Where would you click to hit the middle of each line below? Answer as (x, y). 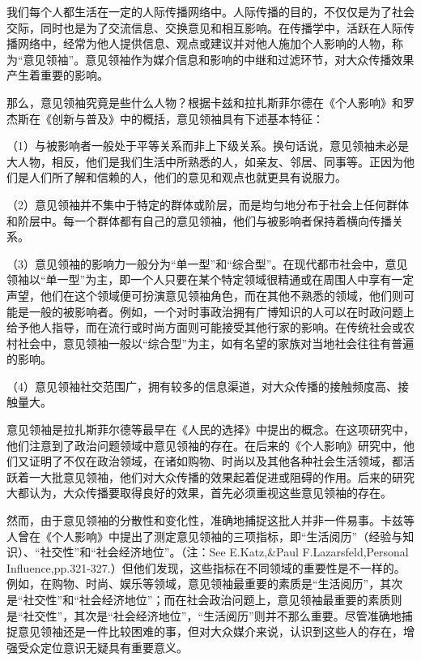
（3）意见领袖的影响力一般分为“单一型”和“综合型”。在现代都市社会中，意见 (207, 263)
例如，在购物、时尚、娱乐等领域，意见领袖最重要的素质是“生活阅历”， (193, 584)
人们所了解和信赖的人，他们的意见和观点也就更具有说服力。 (187, 177)
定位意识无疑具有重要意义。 (114, 647)
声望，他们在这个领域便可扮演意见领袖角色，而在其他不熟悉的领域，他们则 (205, 295)
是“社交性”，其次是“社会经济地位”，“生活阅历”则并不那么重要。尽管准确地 (204, 615)
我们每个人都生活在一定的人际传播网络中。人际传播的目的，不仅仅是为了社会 (210, 11)
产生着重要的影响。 (57, 75)
